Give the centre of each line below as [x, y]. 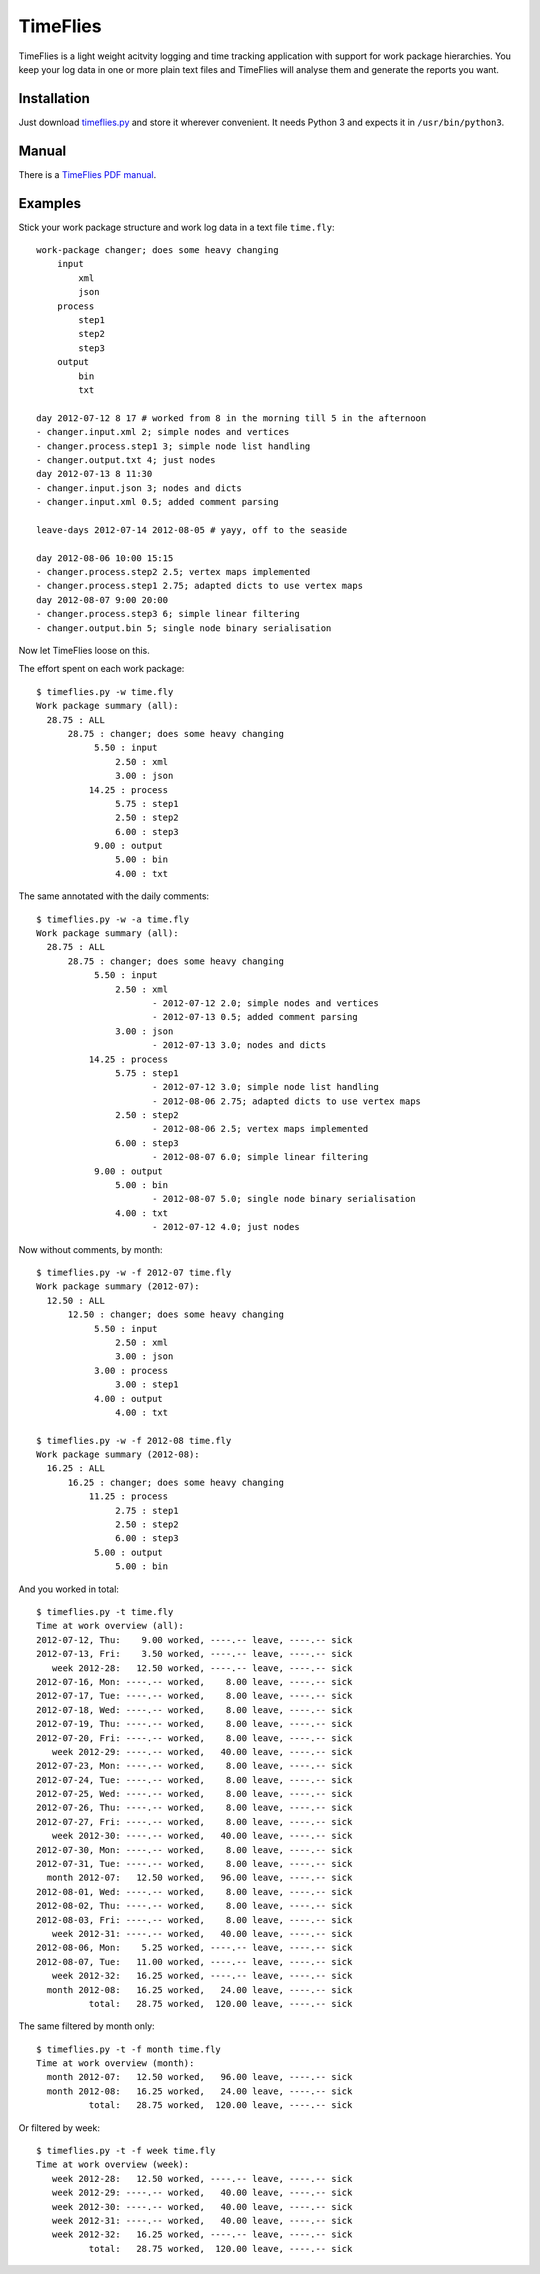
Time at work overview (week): [113, 2164]
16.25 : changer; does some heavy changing [176, 1482]
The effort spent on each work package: [101, 669]
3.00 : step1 [147, 1384]
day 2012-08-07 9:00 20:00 [102, 599]
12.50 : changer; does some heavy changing [176, 1314]
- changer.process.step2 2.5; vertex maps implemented [173, 572]
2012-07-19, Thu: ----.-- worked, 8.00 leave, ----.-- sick [194, 1724]
